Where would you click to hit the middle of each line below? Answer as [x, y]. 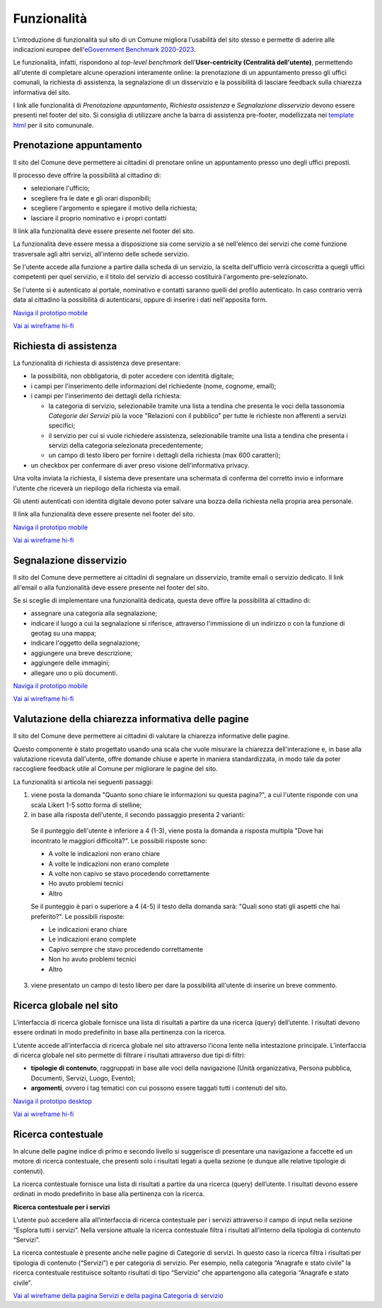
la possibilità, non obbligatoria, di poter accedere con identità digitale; [132, 376]
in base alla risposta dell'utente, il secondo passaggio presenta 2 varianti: [138, 815]
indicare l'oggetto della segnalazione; [86, 643]
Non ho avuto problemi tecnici [92, 959]
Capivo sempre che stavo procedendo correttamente [126, 949]
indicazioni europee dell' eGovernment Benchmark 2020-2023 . [104, 49]
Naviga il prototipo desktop [52, 1101]
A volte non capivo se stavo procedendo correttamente [129, 874]
